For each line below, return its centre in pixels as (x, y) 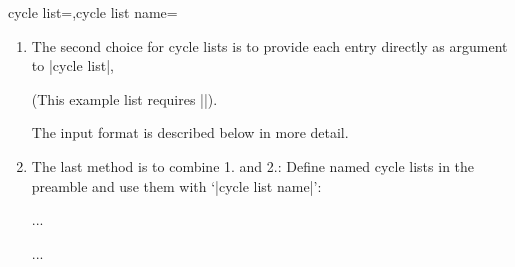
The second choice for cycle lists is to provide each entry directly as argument (269, 45)
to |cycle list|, (72, 65)
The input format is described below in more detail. (190, 132)
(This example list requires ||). (124, 98)
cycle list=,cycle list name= (93, 12)
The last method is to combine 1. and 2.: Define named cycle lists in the (253, 165)
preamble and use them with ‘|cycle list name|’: (176, 185)
